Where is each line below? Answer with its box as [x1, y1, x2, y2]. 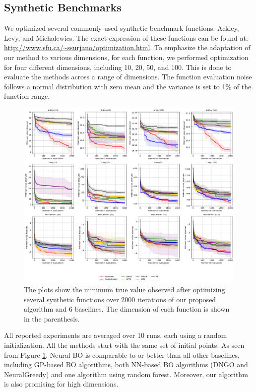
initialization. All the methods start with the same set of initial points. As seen [4, 340, 245, 350]
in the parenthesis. [24, 313, 80, 324]
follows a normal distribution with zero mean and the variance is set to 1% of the [4, 81, 252, 91]
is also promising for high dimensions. [4, 379, 119, 389]
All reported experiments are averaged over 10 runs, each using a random [4, 330, 227, 340]
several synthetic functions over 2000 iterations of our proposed [24, 294, 216, 304]
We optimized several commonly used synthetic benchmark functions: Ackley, [4, 23, 239, 33]
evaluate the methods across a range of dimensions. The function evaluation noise [4, 71, 252, 82]
